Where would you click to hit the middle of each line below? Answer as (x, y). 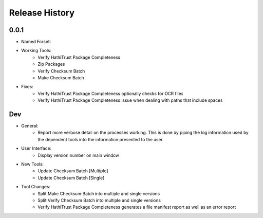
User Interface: (36, 148)
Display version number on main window (78, 155)
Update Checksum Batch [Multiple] (73, 171)
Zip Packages (51, 64)
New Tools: (32, 164)
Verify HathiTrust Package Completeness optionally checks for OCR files (111, 93)
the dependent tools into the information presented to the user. (101, 139)
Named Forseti (36, 42)
